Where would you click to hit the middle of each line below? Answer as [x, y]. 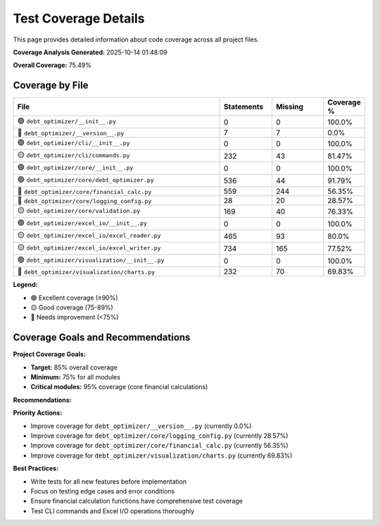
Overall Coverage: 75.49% [52, 65]
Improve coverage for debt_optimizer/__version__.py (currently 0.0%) [141, 426]
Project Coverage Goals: [49, 354]
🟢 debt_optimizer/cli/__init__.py [74, 142]
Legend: [25, 285]
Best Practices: [36, 468]
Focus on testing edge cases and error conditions [103, 491]
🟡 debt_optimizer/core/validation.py [79, 210]
